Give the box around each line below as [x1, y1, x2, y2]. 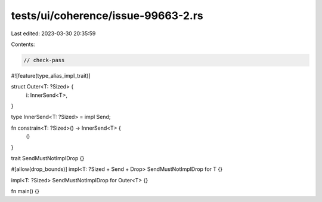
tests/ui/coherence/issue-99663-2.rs [11, 9, 203, 22]
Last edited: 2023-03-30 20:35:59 [11, 30, 96, 37]
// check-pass [23, 57, 65, 63]
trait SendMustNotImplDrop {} [11, 155, 85, 162]
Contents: [11, 41, 35, 48]
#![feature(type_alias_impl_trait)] [11, 72, 91, 79]
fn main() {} [11, 188, 40, 195]
